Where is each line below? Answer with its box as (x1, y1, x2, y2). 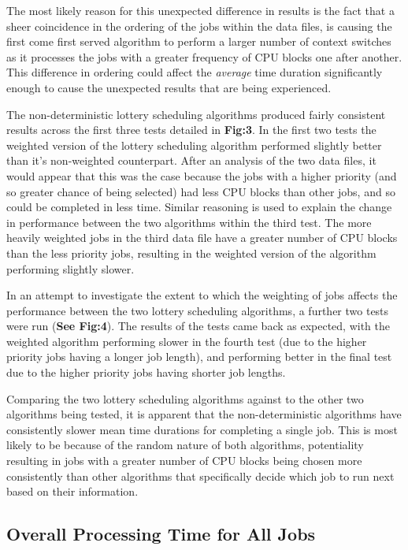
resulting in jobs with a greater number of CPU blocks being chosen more (6, 452, 362, 469)
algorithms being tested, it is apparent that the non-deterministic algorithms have (6, 406, 402, 422)
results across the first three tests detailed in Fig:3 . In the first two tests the (6, 121, 376, 138)
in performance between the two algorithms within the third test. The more (6, 214, 372, 230)
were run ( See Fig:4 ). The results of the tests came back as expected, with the (6, 318, 390, 334)
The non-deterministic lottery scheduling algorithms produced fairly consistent (6, 106, 386, 122)
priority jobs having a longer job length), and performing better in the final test (6, 348, 392, 365)
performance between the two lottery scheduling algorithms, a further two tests (6, 302, 389, 318)
